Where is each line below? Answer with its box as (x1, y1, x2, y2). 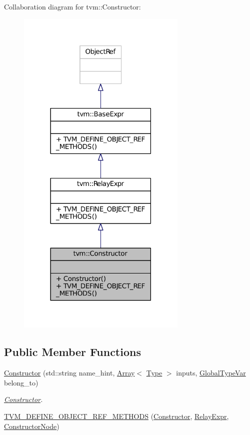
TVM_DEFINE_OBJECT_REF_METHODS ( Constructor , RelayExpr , (4, 410, 229, 421)
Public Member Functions (4, 344, 141, 359)
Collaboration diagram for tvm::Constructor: (4, 1, 141, 11)
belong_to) (4, 377, 38, 387)
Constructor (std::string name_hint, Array (4, 367, 135, 378)
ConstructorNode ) (4, 420, 59, 431)
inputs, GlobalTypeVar (176, 367, 246, 378)
